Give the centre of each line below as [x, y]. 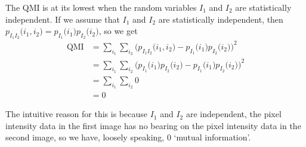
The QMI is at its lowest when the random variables [101, 7]
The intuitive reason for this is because [76, 114]
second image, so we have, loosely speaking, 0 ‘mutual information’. [128, 137]
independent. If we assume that [63, 19]
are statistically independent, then [221, 19]
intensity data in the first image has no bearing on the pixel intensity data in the [153, 125]
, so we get [118, 31]
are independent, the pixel [234, 114]
